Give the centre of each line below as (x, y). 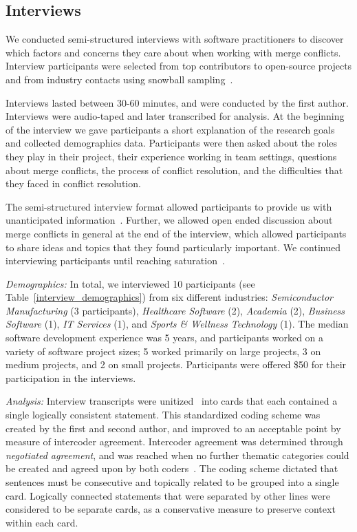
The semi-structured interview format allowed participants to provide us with (169, 206)
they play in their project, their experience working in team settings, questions (171, 156)
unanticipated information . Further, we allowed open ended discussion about (169, 220)
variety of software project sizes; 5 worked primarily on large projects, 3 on (163, 351)
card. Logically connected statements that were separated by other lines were (168, 495)
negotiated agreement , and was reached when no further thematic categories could (177, 455)
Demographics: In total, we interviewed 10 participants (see (130, 283)
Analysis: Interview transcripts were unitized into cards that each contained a (172, 401)
